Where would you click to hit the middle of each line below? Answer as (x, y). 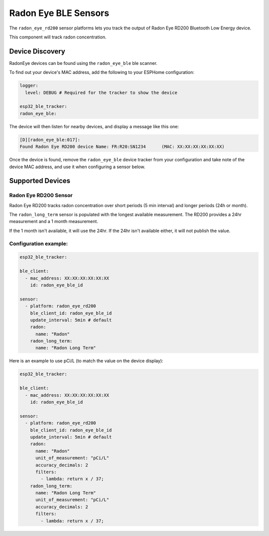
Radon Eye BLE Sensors (59, 13)
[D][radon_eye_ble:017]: (50, 139)
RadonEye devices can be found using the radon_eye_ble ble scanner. (83, 63)
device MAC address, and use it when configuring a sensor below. (77, 167)
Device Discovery (37, 51)
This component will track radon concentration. (58, 37)
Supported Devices (40, 181)
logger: (29, 86)
